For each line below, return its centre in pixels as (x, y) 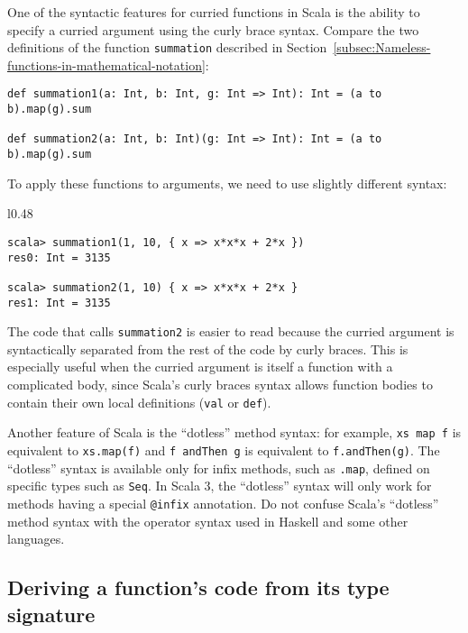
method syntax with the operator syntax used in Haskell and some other (208, 521)
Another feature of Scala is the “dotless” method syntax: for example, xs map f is (234, 432)
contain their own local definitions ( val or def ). (139, 402)
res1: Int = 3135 (59, 303)
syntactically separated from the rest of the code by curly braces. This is (208, 349)
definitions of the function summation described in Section (167, 47)
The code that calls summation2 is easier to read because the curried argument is (231, 331)
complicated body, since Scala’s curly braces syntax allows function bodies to (220, 385)
